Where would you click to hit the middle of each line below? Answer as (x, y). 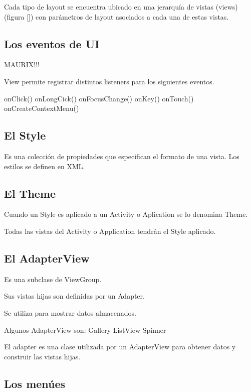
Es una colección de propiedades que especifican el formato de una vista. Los (122, 156)
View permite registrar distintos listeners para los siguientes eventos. (109, 81)
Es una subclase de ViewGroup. (53, 279)
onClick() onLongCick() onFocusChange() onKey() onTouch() (99, 98)
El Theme (30, 193)
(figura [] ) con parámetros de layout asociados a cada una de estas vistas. (116, 16)
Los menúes (35, 383)
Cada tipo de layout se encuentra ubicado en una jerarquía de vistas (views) (121, 7)
